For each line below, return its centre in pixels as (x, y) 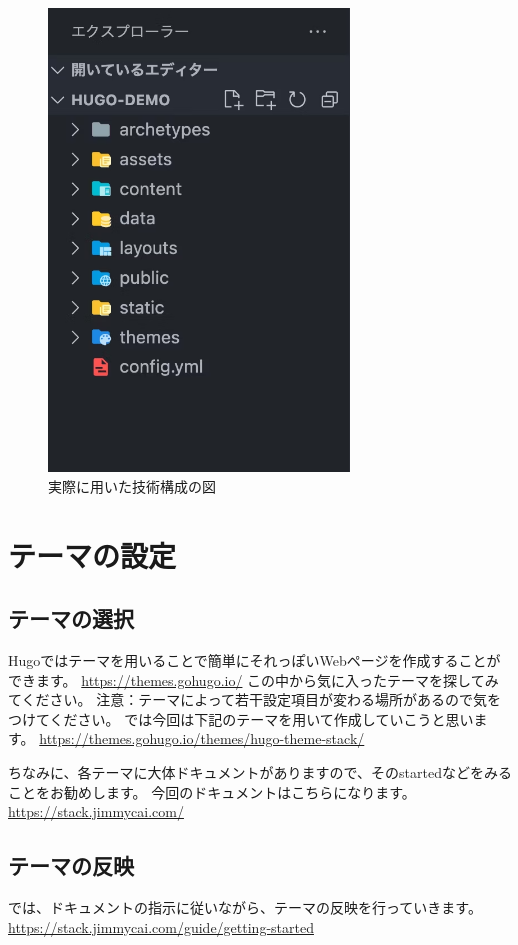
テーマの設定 (92, 554)
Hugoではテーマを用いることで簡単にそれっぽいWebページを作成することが (254, 659)
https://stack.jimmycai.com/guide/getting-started (161, 926)
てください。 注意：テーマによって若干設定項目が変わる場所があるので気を (255, 699)
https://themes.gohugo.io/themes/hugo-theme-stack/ (202, 738)
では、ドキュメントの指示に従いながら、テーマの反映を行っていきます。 (245, 906)
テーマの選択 (71, 618)
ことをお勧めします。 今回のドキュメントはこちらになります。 (212, 791)
